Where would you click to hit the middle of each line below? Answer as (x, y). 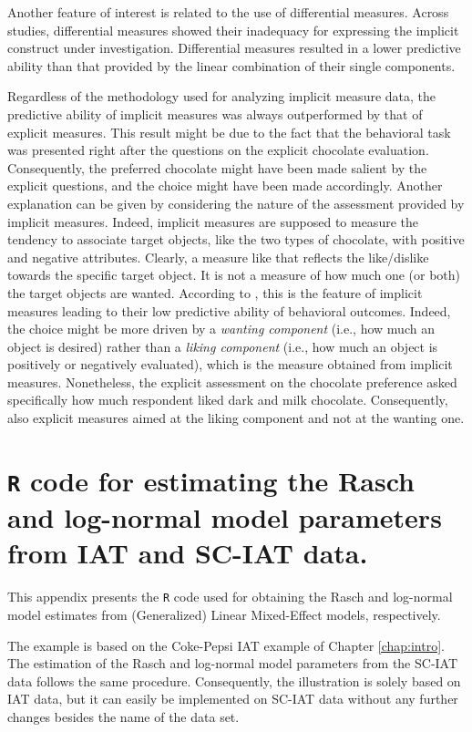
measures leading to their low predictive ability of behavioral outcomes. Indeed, (229, 310)
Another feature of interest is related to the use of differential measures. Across (228, 12)
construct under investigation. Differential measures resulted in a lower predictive (234, 48)
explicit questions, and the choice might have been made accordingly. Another (225, 186)
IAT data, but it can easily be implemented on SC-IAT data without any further (233, 699)
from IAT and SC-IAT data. (188, 553)
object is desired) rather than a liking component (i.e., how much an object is (223, 346)
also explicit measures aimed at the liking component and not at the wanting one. (236, 418)
